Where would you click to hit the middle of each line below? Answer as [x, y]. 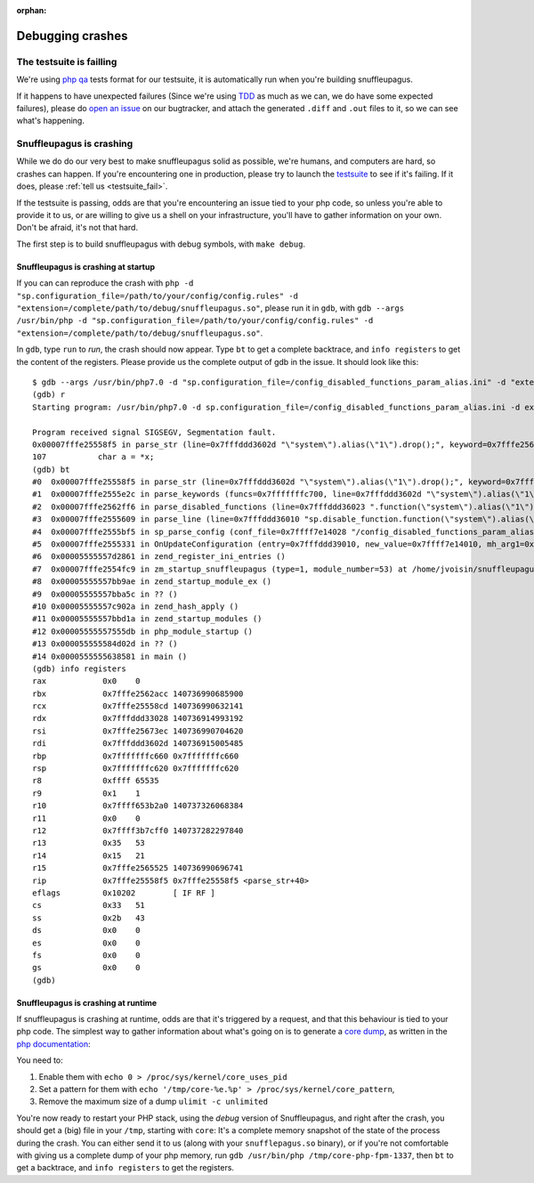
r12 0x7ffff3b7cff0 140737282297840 [138, 831]
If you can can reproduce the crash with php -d [105, 283]
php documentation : [53, 1044]
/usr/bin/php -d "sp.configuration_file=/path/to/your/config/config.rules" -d [195, 321]
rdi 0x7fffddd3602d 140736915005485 [138, 744]
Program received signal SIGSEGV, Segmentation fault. [154, 432]
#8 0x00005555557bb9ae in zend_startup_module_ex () [152, 582]
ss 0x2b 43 [89, 918]
